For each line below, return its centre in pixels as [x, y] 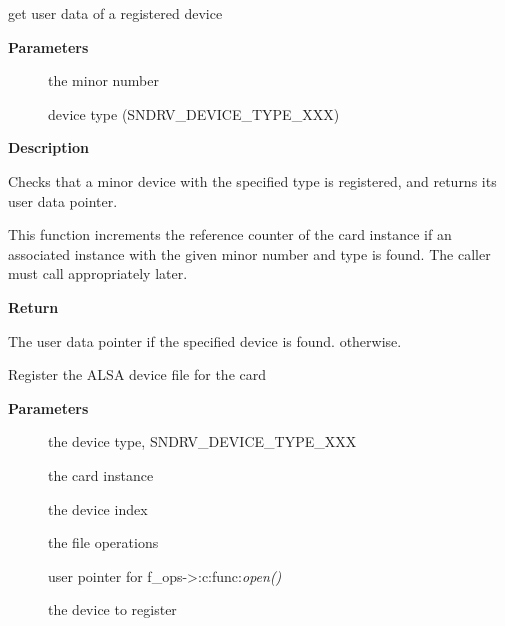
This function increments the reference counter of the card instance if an [230, 234]
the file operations [103, 542]
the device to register [112, 609]
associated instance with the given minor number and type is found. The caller [249, 253]
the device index [98, 508]
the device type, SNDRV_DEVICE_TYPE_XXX [202, 441]
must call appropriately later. [98, 273]
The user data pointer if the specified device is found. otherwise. [205, 340]
